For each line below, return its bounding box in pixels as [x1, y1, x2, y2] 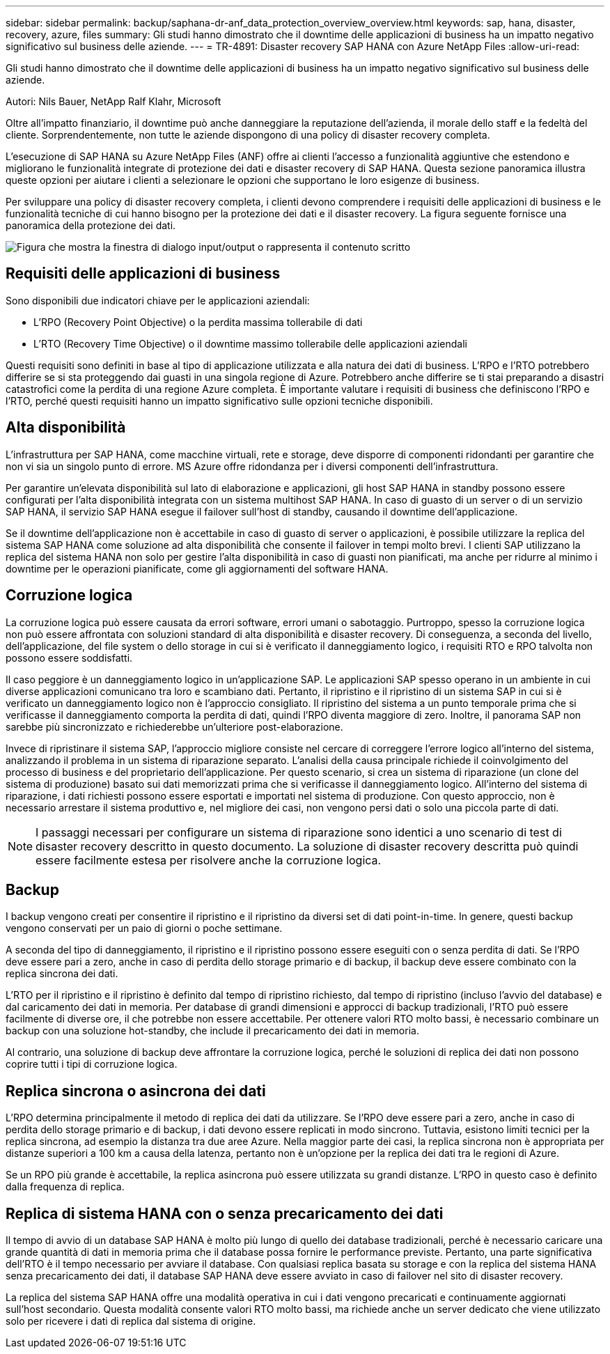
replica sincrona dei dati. [6, 967, 118, 980]
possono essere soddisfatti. [6, 651, 133, 664]
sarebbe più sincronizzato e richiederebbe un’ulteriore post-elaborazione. [6, 720, 343, 733]
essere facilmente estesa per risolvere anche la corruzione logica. [36, 853, 382, 867]
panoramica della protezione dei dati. [6, 219, 176, 231]
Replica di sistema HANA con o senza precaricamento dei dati [6, 1204, 444, 1222]
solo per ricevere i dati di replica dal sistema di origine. [6, 1315, 256, 1328]
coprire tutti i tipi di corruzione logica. [6, 1058, 178, 1071]
